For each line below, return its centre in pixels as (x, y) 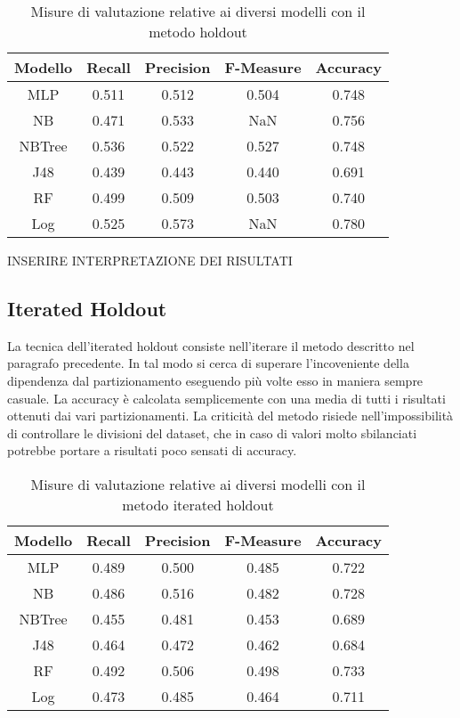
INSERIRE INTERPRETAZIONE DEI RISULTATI (150, 260)
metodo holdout (198, 32)
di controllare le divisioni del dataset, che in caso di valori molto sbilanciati (212, 432)
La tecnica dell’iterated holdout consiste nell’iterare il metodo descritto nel (211, 345)
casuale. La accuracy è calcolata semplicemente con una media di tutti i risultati (226, 398)
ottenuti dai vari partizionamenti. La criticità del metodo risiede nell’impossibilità (230, 416)
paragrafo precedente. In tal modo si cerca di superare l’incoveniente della (208, 363)
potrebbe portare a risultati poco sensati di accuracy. (152, 450)
